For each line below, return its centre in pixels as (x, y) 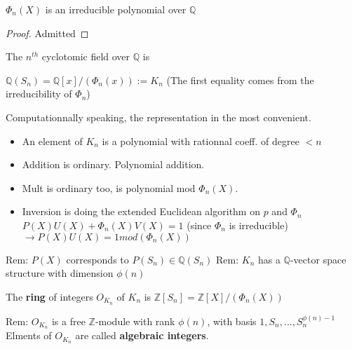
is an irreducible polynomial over (116, 9)
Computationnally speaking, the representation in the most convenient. (158, 117)
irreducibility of (39, 94)
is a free (68, 321)
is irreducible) (258, 225)
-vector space (318, 259)
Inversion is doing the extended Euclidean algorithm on (141, 211)
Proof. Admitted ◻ (47, 33)
